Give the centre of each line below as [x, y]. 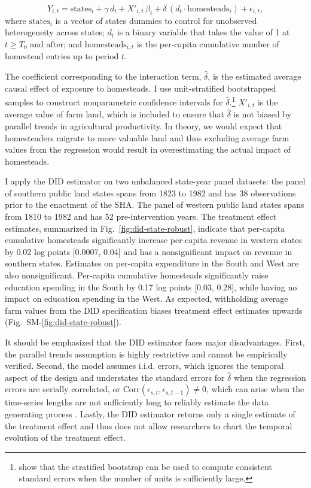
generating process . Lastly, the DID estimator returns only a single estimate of [150, 413]
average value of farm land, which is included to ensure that [115, 114]
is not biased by [263, 114]
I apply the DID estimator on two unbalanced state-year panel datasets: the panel [155, 181]
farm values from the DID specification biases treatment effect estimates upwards [154, 310]
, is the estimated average [254, 76]
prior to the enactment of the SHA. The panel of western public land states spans [155, 204]
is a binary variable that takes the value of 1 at [203, 32]
